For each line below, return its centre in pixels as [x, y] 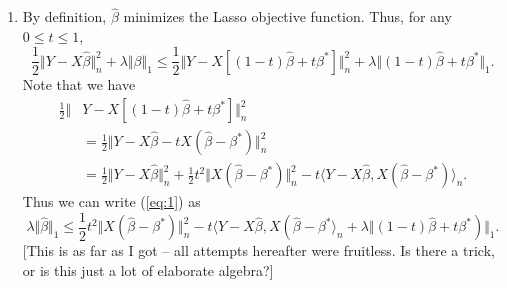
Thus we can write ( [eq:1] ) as [111, 201]
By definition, [64, 16]
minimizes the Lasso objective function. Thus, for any [287, 16]
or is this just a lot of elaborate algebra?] [148, 269]
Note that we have [79, 84]
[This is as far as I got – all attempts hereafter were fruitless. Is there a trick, [258, 250]
